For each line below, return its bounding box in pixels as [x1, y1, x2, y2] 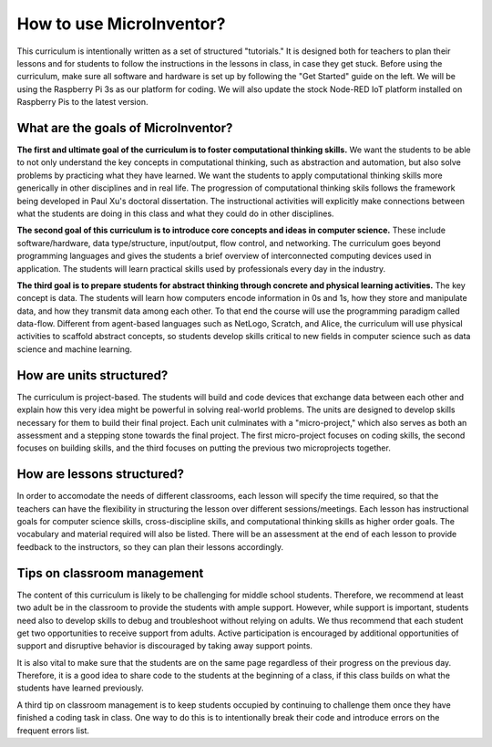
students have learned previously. [16, 682, 145, 693]
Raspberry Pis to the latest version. [16, 97, 149, 108]
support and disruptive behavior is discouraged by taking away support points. [16, 640, 313, 651]
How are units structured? [16, 368, 169, 383]
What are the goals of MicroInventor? [16, 119, 233, 136]
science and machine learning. [16, 343, 132, 355]
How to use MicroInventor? [16, 14, 226, 34]
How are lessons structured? [16, 466, 184, 482]
